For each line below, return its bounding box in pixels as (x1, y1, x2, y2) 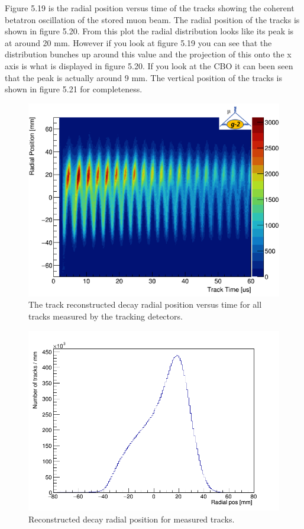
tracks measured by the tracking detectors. (28, 309, 183, 322)
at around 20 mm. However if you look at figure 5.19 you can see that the (5, 36, 272, 49)
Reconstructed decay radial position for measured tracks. (28, 512, 235, 525)
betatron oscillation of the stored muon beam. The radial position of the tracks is (5, 13, 300, 25)
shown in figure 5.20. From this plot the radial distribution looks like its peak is (5, 25, 294, 37)
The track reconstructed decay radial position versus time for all (28, 298, 262, 311)
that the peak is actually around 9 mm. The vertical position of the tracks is (5, 71, 283, 83)
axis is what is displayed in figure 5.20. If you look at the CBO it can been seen (5, 59, 293, 72)
